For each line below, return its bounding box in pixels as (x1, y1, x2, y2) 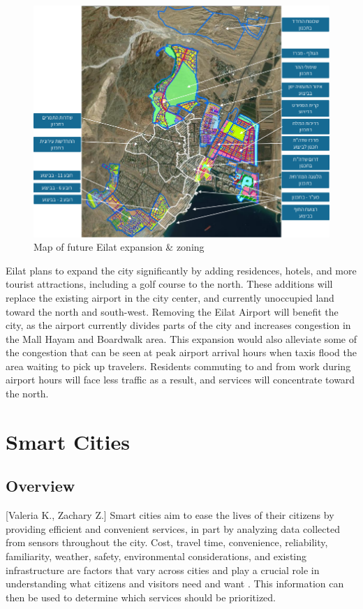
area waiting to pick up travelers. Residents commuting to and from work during (6, 358, 351, 373)
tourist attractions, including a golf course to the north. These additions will (6, 277, 333, 291)
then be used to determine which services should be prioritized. (6, 589, 276, 604)
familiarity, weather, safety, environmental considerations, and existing (6, 549, 307, 564)
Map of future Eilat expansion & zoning (34, 240, 205, 254)
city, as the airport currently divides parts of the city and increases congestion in (6, 318, 351, 332)
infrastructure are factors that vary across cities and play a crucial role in (6, 562, 320, 577)
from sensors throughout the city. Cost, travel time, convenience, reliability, (6, 535, 328, 550)
